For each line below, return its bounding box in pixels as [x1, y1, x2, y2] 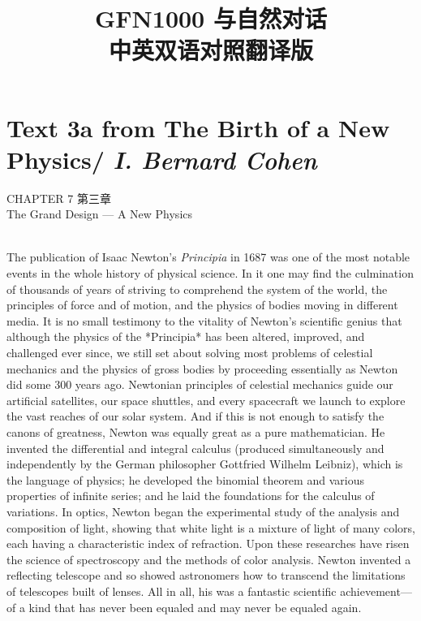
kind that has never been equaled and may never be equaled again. [28, 598, 362, 615]
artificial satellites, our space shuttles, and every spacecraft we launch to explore [6, 391, 406, 408]
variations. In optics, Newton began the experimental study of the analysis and [6, 502, 400, 520]
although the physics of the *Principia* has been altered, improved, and [6, 328, 365, 345]
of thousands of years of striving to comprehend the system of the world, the [6, 280, 388, 297]
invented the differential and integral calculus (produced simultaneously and [6, 439, 384, 456]
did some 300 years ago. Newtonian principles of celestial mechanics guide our [6, 376, 393, 393]
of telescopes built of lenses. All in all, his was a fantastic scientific [6, 582, 337, 599]
